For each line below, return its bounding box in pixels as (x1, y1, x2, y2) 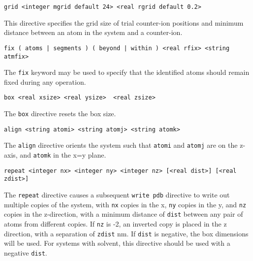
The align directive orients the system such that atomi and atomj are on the (4, 140, 238, 150)
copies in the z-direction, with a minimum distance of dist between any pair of (4, 209, 243, 219)
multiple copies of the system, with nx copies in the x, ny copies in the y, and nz (4, 199, 247, 209)
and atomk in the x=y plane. (20, 150, 106, 160)
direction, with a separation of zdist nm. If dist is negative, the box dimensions (4, 228, 249, 238)
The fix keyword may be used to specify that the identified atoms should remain (4, 67, 250, 77)
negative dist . (4, 247, 47, 258)
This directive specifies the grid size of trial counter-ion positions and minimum (4, 17, 244, 28)
